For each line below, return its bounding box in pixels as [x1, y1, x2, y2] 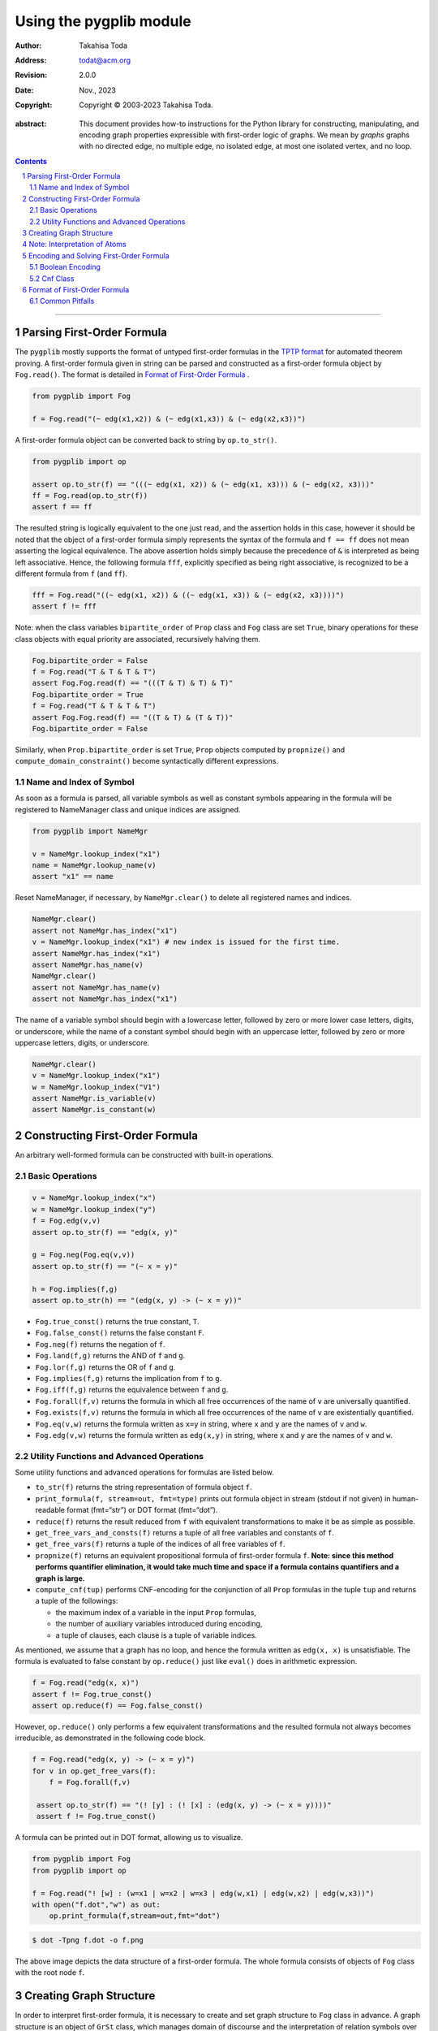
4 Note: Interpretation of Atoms [22, 240, 127, 249]
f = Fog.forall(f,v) [49, 1778, 131, 1787]
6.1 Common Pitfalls [29, 297, 95, 306]
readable [35, 1505, 65, 1515]
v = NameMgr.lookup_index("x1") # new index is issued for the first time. [32, 938, 341, 946]
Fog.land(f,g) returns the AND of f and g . [35, 1351, 186, 1361]
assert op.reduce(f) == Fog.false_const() [32, 1701, 204, 1710]
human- [392, 1493, 419, 1503]
